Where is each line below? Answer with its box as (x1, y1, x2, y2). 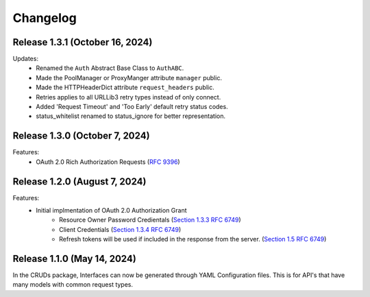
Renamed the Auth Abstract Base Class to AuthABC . (36, 64, 184, 72)
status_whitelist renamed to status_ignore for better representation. (36, 112, 226, 120)
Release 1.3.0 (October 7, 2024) (12, 130, 150, 142)
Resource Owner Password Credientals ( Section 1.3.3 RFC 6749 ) (59, 216, 241, 224)
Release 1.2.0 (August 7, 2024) (12, 176, 147, 187)
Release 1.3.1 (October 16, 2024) (12, 36, 153, 48)
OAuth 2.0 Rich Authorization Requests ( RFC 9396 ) (36, 158, 181, 166)
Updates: (12, 55, 39, 63)
